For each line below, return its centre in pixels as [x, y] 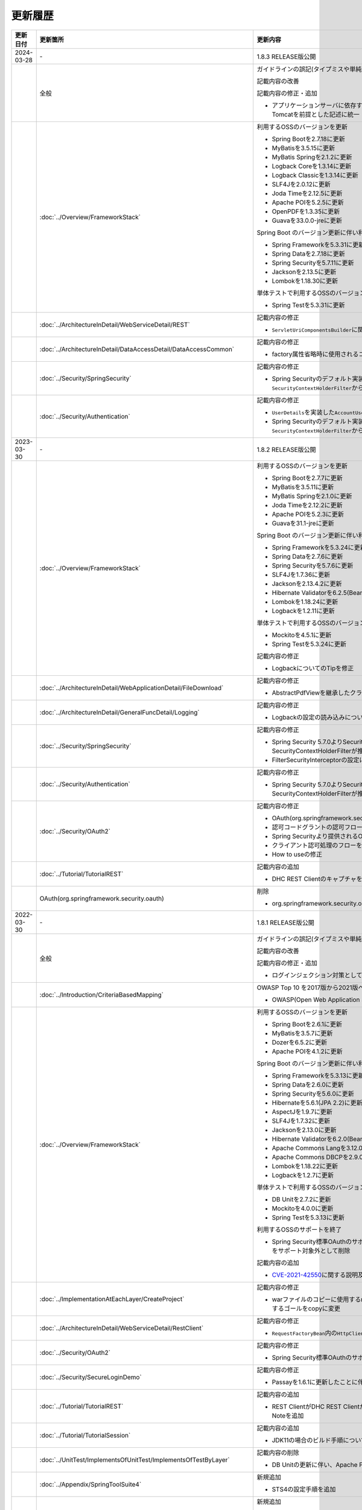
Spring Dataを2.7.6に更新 [307, 556]
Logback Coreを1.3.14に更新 [312, 166]
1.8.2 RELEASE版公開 [286, 449]
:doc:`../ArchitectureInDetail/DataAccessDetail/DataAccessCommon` [137, 349]
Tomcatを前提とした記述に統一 [316, 114]
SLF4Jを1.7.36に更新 [301, 574]
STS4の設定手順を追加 [304, 1489]
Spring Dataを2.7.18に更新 [308, 254]
